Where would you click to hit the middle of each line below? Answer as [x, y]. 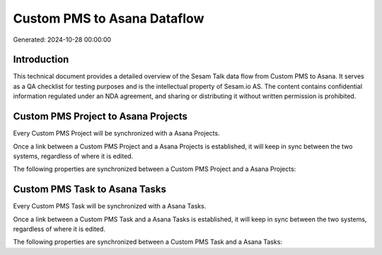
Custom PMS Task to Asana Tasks [89, 190]
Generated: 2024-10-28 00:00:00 [62, 40]
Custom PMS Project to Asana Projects [100, 117]
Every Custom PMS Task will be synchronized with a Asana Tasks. [110, 206]
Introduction [41, 60]
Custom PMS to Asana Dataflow [109, 18]
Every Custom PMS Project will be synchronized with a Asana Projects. [116, 134]
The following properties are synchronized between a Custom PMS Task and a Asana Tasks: [148, 242]
